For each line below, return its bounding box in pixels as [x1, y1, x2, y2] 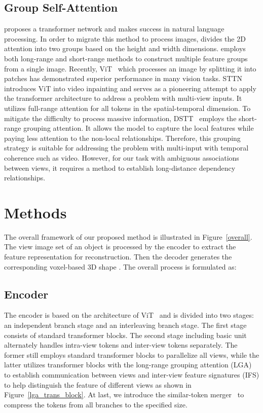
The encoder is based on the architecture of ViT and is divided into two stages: [4, 310, 254, 320]
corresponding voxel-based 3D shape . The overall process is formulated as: [4, 261, 237, 272]
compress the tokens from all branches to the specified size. [4, 399, 187, 409]
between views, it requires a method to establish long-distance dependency [4, 162, 236, 173]
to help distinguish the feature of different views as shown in [4, 379, 192, 390]
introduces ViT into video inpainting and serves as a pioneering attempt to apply [4, 83, 256, 93]
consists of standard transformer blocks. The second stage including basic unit [4, 329, 247, 340]
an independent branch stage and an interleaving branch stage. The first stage [4, 320, 247, 330]
